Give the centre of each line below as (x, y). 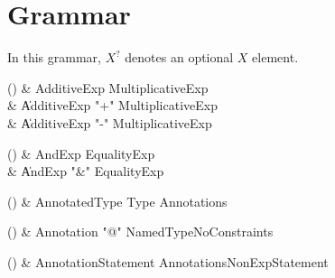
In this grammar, (54, 57)
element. (275, 57)
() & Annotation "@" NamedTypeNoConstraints (140, 232)
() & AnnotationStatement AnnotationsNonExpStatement (168, 261)
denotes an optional (179, 57)
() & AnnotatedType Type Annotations (117, 201)
